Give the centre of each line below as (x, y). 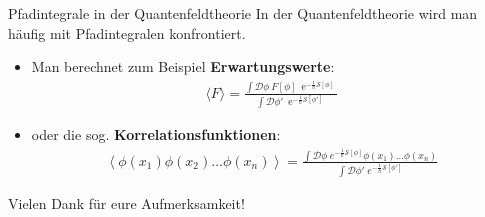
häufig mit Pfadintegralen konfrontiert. (127, 32)
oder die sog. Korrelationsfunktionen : (156, 134)
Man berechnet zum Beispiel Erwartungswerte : (183, 66)
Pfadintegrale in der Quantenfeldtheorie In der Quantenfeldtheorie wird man (243, 13)
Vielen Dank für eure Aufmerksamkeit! (126, 202)
